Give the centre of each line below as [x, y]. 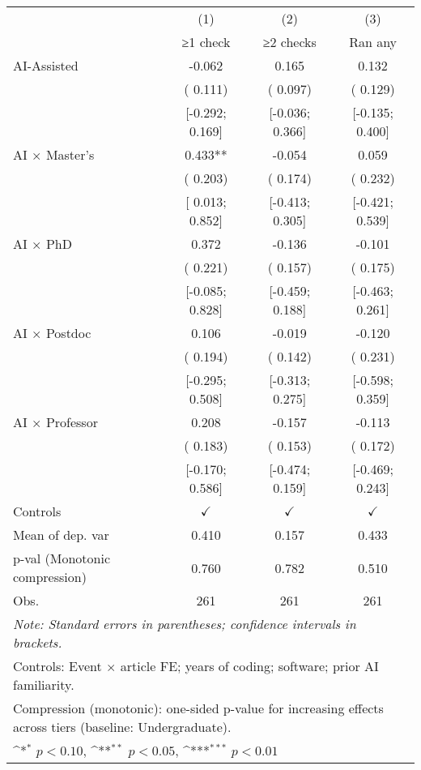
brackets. [38, 642]
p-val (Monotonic [62, 558]
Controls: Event [57, 666]
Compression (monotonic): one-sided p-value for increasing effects [198, 708]
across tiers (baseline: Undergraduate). [122, 727]
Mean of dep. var [61, 535]
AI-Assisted [46, 65]
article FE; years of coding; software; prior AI [249, 666]
